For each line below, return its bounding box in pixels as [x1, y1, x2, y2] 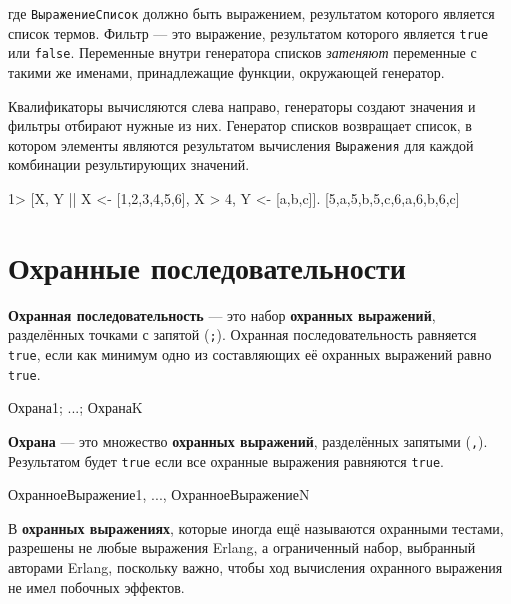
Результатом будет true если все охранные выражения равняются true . [8, 450, 444, 471]
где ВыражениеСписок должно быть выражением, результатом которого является [8, 3, 495, 23]
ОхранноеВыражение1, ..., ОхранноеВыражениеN [8, 484, 310, 505]
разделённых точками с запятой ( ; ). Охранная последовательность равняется [8, 324, 477, 345]
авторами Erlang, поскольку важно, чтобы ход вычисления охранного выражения [8, 556, 503, 577]
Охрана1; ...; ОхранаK [8, 397, 143, 418]
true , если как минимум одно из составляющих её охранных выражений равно [8, 343, 492, 364]
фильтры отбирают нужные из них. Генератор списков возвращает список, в [8, 115, 472, 136]
